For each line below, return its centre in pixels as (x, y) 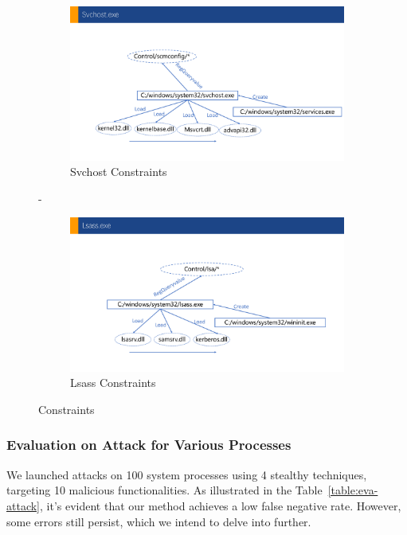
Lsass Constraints (113, 383)
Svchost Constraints (119, 172)
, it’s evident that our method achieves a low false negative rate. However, (221, 505)
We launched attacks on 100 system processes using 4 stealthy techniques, (187, 474)
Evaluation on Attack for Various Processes (149, 445)
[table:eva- (353, 490)
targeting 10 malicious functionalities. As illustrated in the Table (164, 490)
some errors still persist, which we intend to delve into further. (159, 521)
